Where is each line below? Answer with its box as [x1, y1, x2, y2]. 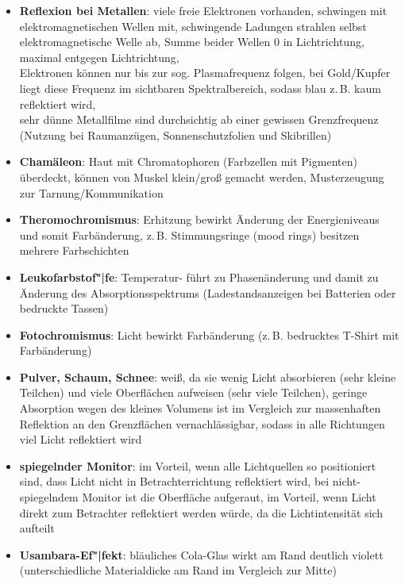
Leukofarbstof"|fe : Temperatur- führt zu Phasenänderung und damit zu [19, 268, 379, 285]
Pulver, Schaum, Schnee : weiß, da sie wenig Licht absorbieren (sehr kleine [19, 368, 396, 385]
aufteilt [19, 520, 55, 536]
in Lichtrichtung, [283, 33, 364, 50]
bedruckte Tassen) [19, 300, 109, 317]
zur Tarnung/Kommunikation [19, 184, 164, 201]
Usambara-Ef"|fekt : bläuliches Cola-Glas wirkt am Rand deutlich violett [19, 546, 384, 563]
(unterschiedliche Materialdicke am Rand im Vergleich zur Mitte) [19, 562, 337, 578]
